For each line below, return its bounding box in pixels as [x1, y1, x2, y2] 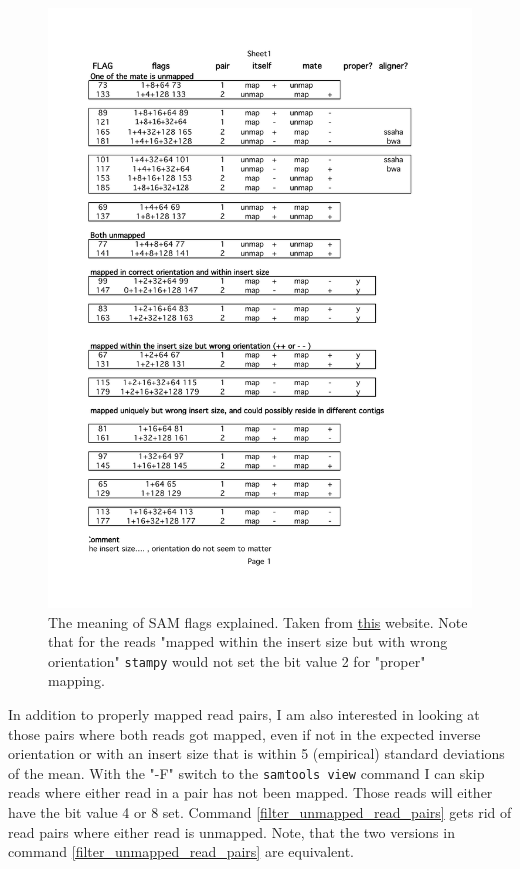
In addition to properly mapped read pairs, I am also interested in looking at [8, 703, 480, 724]
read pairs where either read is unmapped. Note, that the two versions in [8, 821, 455, 842]
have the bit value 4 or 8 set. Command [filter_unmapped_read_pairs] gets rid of [8, 801, 512, 822]
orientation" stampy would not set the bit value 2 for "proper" [48, 650, 426, 671]
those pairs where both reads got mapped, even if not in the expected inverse [8, 723, 481, 744]
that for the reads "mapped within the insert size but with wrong [48, 631, 448, 652]
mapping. [48, 670, 105, 691]
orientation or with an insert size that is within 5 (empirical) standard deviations [8, 743, 505, 764]
